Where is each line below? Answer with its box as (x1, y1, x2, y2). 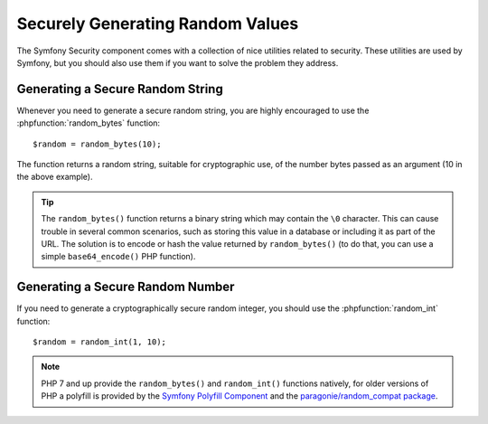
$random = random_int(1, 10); (33, 337, 167, 347)
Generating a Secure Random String (16, 81, 223, 97)
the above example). (16, 172, 93, 183)
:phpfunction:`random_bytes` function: (16, 118, 161, 128)
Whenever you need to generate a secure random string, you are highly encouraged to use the (16, 105, 370, 116)
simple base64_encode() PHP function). (41, 251, 196, 262)
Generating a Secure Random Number (16, 279, 235, 295)
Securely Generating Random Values (16, 14, 299, 33)
